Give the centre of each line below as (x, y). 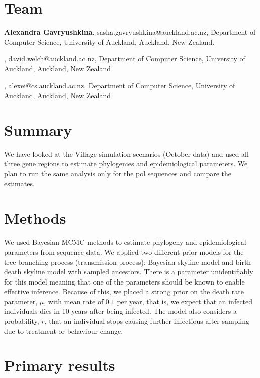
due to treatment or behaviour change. (64, 330)
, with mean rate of (74, 301)
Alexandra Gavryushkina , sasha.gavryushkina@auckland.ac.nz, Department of (130, 32)
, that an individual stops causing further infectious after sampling (147, 321)
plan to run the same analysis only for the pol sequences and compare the (118, 173)
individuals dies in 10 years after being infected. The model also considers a (120, 311)
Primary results (60, 365)
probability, (22, 321)
